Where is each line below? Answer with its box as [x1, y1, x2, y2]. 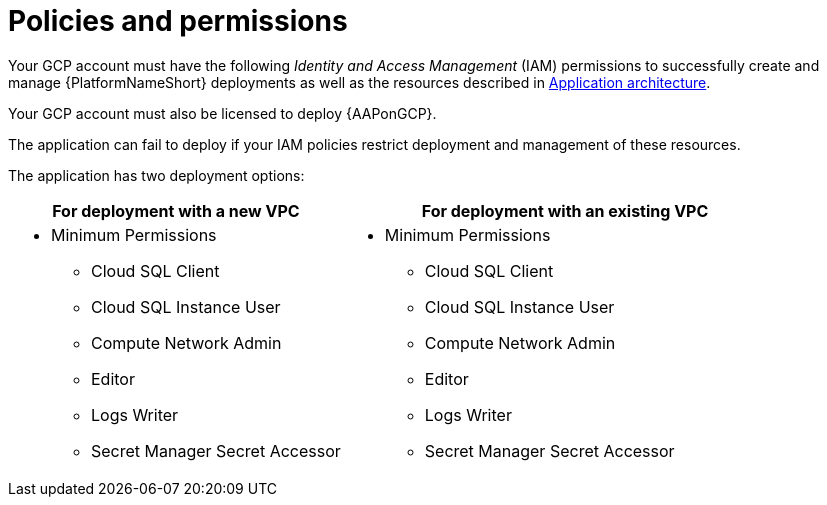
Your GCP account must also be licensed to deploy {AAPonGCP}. [8, 104, 437, 122]
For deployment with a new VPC [52, 200, 300, 221]
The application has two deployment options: [8, 166, 305, 184]
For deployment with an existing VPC [421, 200, 709, 221]
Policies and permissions [8, 4, 348, 38]
